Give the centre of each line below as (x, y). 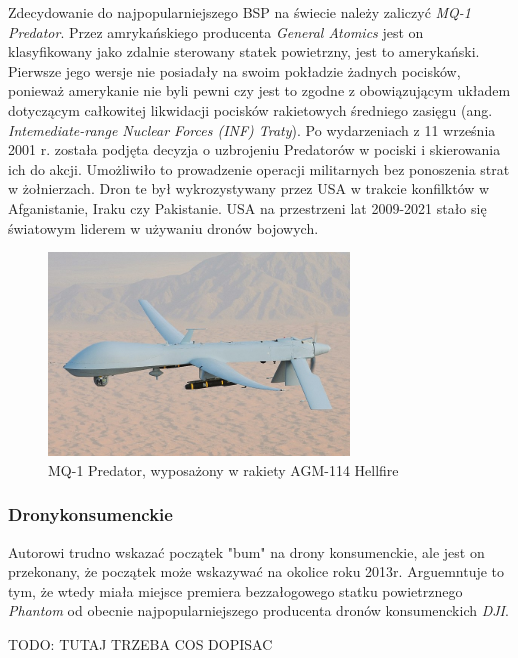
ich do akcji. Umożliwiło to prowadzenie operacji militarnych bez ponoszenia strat (259, 168)
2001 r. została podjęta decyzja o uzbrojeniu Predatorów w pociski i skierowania (254, 149)
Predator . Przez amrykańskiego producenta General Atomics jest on (216, 31)
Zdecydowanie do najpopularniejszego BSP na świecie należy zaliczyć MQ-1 (240, 12)
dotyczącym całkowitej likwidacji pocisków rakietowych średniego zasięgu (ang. (250, 109)
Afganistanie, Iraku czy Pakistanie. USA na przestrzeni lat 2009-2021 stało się (247, 207)
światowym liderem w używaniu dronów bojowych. (163, 227)
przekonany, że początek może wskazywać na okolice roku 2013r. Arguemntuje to (256, 571)
